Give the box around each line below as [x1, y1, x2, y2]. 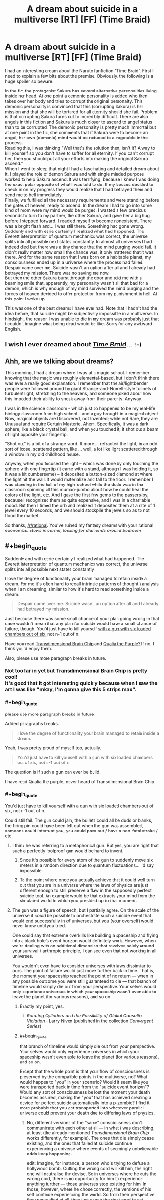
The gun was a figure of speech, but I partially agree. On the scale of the [12, 907, 159, 913]
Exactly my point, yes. [19, 1003, 64, 1009]
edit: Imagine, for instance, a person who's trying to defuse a [26, 1160, 150, 1166]
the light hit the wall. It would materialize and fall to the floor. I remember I [5, 476, 153, 483]
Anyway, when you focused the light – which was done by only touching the [5, 461, 158, 467]
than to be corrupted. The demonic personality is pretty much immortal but [5, 124, 156, 130]
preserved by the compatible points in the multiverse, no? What [19, 1073, 148, 1080]
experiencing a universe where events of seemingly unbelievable [26, 1145, 158, 1151]
